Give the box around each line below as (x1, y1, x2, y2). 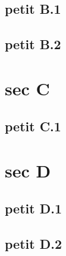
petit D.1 (5, 199, 62, 218)
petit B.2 (5, 35, 61, 53)
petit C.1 (5, 117, 61, 135)
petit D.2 (5, 234, 62, 253)
